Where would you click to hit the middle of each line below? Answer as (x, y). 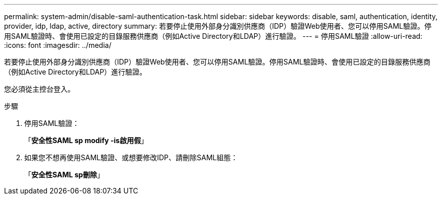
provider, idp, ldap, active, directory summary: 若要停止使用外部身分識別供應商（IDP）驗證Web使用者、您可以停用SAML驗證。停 (218, 26)
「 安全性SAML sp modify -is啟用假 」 (86, 140)
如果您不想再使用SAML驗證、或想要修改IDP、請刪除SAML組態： (131, 157)
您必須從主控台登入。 (39, 89)
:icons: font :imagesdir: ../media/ (58, 45)
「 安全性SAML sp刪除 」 (64, 175)
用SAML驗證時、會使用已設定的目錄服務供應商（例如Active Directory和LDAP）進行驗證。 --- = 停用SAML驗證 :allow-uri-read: (213, 36)
